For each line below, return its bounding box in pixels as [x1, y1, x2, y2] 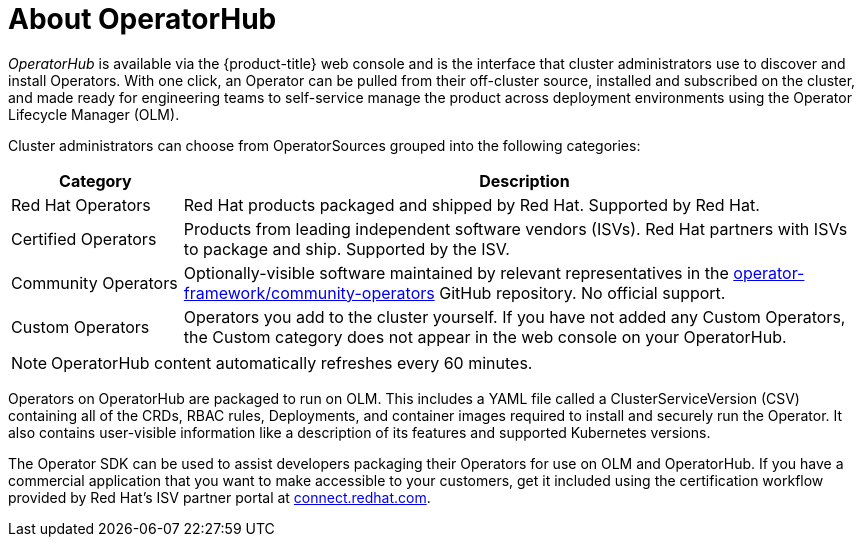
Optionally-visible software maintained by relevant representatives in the [183, 262, 729, 283]
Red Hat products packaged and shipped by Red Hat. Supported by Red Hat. [183, 194, 760, 215]
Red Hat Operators [11, 194, 151, 215]
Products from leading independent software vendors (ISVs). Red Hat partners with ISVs [183, 218, 848, 239]
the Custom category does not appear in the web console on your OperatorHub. [183, 326, 787, 347]
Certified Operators [11, 228, 157, 249]
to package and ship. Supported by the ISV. [183, 238, 510, 259]
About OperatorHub [8, 2, 277, 36]
